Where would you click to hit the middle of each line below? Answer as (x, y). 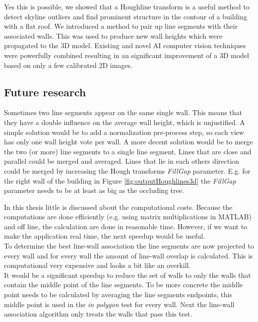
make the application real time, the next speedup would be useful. (105, 236)
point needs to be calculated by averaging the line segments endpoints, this (118, 294)
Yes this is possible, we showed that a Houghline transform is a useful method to (127, 6)
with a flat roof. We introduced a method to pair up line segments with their (121, 26)
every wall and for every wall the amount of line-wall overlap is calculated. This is (129, 255)
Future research (45, 92)
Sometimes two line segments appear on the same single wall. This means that (123, 112)
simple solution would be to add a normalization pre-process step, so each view (124, 132)
